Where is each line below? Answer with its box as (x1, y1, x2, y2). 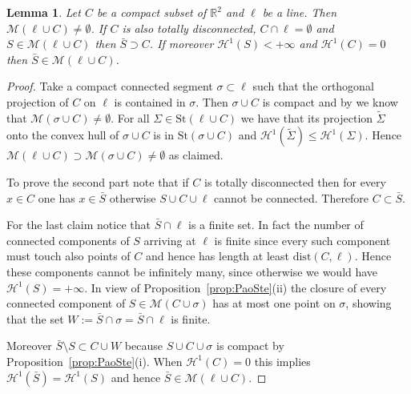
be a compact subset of (96, 4, 207, 20)
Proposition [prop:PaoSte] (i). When (6, 352, 183, 369)
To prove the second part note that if (6, 173, 189, 190)
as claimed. (168, 147, 224, 163)
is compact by (216, 337, 284, 354)
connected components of (6, 231, 130, 248)
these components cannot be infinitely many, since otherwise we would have (6, 263, 378, 279)
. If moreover (149, 35, 214, 52)
